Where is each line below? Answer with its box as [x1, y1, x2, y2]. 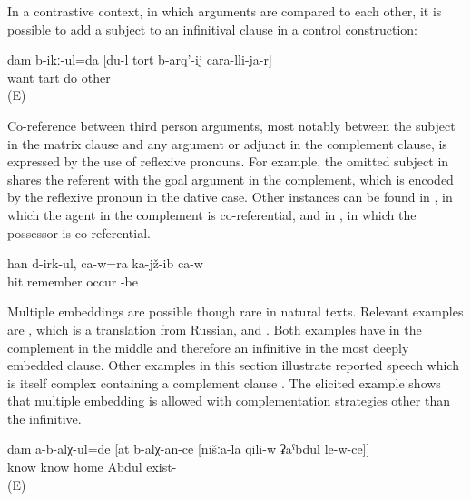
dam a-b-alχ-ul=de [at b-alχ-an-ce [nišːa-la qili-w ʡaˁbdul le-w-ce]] [7, 439, 370, 458]
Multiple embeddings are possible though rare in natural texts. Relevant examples [7, 302, 464, 321]
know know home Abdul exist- [7, 457, 177, 476]
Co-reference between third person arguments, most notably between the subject [7, 115, 456, 135]
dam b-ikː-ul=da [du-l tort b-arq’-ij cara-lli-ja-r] [7, 50, 272, 69]
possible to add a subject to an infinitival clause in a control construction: [7, 19, 417, 38]
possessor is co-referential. [7, 223, 151, 242]
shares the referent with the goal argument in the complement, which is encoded [7, 169, 454, 188]
